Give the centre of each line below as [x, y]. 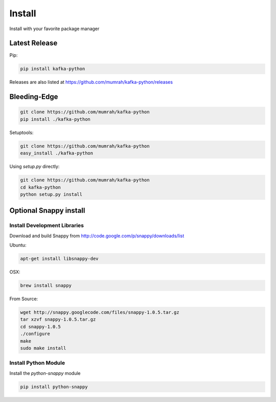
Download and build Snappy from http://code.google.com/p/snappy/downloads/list [97, 236]
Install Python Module [37, 363]
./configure [35, 334]
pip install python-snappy [54, 387]
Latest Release [33, 43]
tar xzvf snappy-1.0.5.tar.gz [58, 319]
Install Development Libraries [47, 226]
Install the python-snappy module [45, 373]
